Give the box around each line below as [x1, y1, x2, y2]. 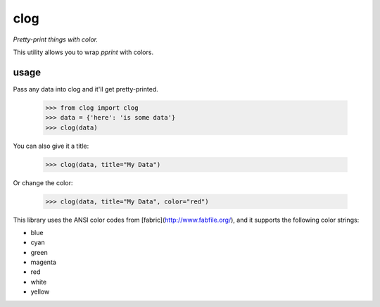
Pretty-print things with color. [13, 35, 99, 44]
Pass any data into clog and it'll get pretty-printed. [13, 84, 158, 93]
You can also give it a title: [13, 142, 89, 150]
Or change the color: [13, 178, 73, 187]
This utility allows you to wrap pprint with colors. [13, 48, 154, 56]
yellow [30, 287, 50, 296]
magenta [30, 258, 56, 267]
